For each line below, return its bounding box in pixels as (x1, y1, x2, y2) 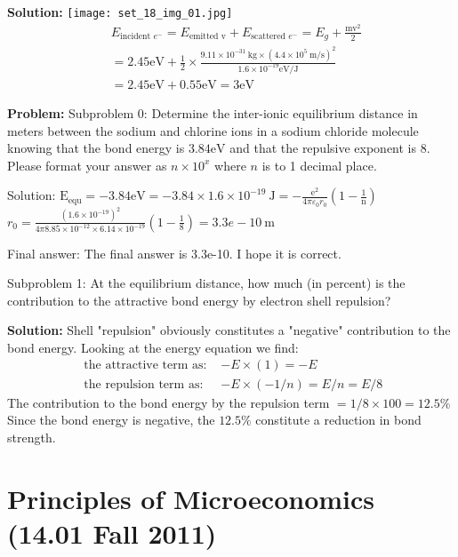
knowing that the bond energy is (7, 139, 185, 157)
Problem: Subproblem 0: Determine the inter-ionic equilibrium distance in (7, 104, 418, 123)
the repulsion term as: (84, 378, 204, 391)
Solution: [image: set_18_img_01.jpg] (7, 3, 233, 20)
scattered (251, 32, 285, 42)
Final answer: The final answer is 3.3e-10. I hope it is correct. (7, 243, 341, 262)
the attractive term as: (84, 359, 207, 372)
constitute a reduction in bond (255, 410, 422, 429)
